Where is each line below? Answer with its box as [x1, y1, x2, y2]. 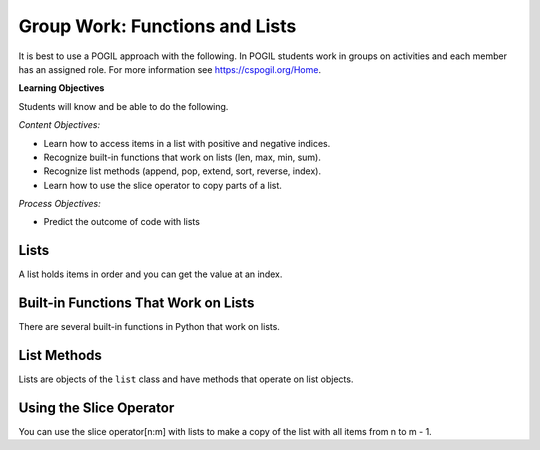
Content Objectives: [18, 119, 101, 131]
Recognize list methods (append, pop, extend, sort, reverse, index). [43, 165, 322, 177]
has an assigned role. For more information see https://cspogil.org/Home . [18, 63, 322, 75]
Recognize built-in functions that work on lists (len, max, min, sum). [43, 151, 322, 163]
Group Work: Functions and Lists [18, 15, 297, 37]
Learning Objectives [18, 82, 105, 94]
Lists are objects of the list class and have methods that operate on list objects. [18, 373, 354, 385]
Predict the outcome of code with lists [43, 216, 200, 228]
